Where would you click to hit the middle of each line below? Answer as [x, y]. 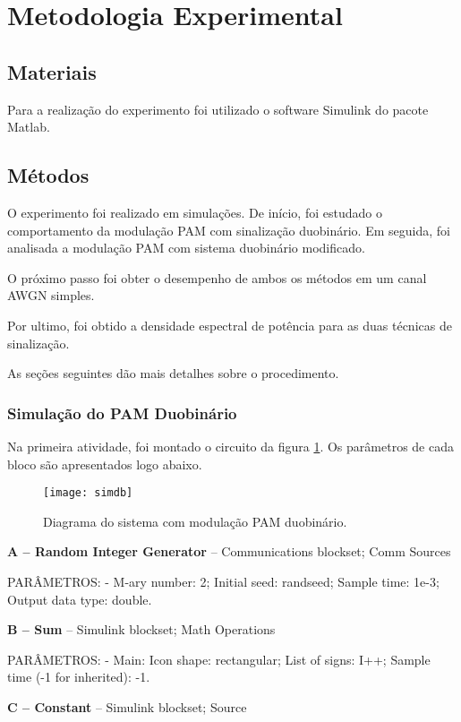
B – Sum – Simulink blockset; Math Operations [141, 629]
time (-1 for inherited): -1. [79, 677]
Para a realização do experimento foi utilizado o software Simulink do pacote [218, 109]
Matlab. [29, 127]
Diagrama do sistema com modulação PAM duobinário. [195, 521]
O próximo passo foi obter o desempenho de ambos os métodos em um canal [217, 277]
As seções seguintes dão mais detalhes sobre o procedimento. [173, 373]
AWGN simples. [51, 295]
